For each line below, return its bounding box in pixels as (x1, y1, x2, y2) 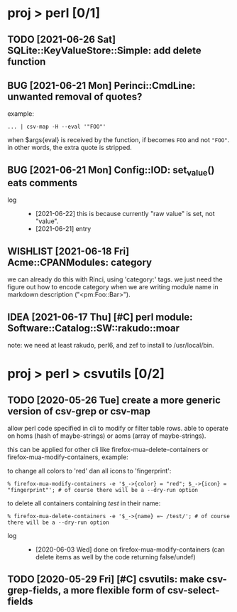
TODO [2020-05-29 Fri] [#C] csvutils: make (7, 574, 205, 586)
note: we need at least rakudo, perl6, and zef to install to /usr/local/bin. (7, 341, 214, 350)
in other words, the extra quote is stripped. (7, 144, 133, 152)
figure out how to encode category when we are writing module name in (7, 283, 219, 291)
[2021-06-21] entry (35, 225, 92, 233)
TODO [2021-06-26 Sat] (7, 33, 116, 45)
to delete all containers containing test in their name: (7, 499, 161, 508)
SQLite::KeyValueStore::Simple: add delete (7, 44, 202, 56)
